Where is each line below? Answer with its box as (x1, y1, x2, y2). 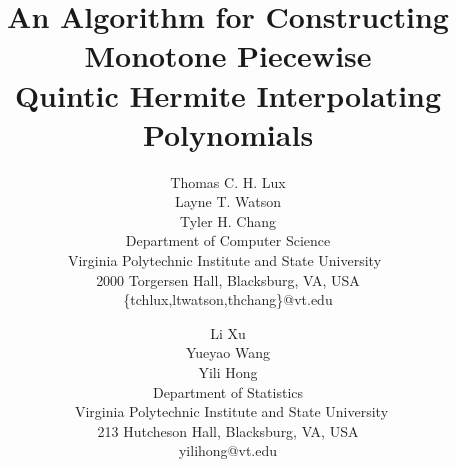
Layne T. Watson (174, 191, 282, 212)
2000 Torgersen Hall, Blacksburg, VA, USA (96, 269, 360, 290)
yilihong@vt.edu (178, 440, 278, 461)
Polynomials (142, 113, 314, 154)
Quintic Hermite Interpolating (14, 74, 442, 115)
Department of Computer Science (125, 230, 331, 251)
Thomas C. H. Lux (170, 171, 286, 192)
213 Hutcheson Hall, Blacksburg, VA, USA (97, 420, 359, 441)
